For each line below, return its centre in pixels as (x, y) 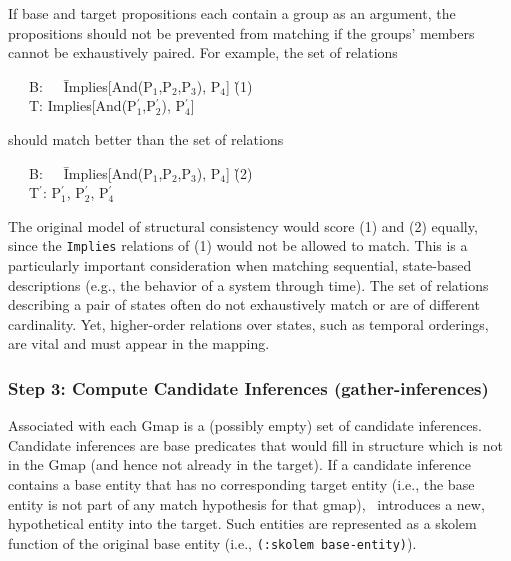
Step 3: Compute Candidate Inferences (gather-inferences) (248, 387)
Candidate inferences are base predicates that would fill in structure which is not (255, 444)
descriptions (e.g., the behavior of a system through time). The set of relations (248, 284)
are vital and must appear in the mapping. (139, 343)
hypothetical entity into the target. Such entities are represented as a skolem (242, 523)
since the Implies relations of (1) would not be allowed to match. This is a (238, 245)
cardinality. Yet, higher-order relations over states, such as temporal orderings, (248, 323)
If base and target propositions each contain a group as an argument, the (232, 13)
